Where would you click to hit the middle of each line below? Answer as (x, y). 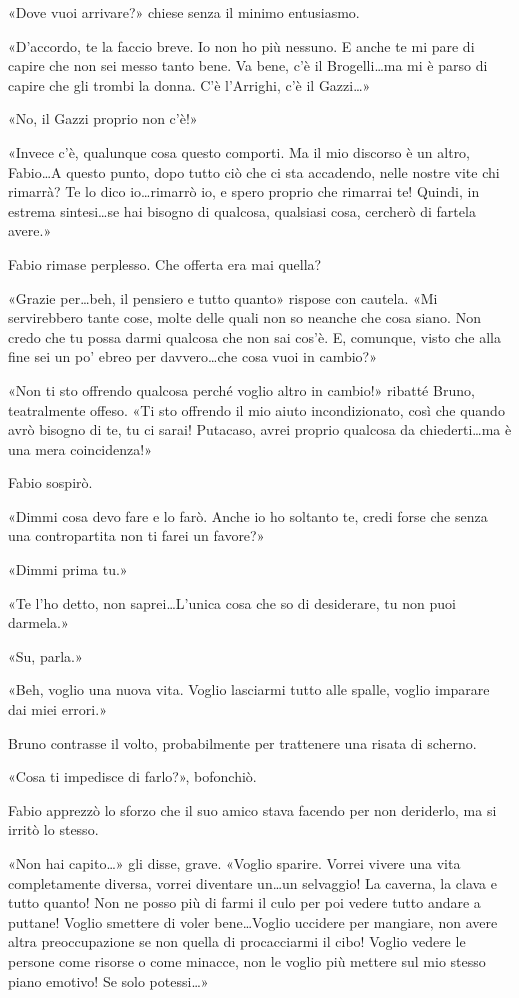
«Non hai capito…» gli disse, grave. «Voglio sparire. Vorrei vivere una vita (234, 863)
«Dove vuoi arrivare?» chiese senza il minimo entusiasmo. (184, 12)
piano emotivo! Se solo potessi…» (108, 980)
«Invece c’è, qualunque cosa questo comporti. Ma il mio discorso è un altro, (239, 151)
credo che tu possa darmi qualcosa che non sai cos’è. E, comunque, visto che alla (255, 336)
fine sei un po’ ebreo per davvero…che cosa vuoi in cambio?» (192, 356)
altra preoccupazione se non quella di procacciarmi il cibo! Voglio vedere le (237, 941)
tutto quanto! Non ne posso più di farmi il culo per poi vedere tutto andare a (244, 902)
